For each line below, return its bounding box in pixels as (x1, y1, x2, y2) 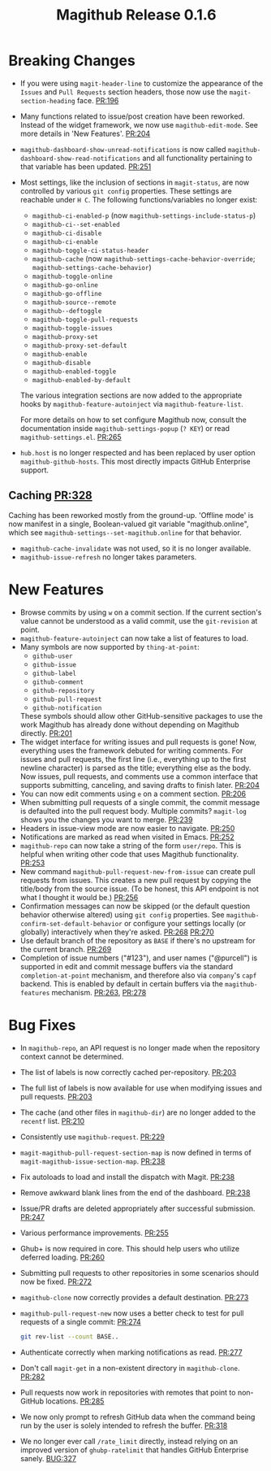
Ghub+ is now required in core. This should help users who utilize (19, 1243, 240, 1253)
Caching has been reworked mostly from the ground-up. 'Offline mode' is (8, 510, 254, 520)
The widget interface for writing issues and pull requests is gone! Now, (19, 737, 257, 746)
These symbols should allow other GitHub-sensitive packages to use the (19, 711, 264, 720)
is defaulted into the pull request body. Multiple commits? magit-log (19, 806, 247, 816)
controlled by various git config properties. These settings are (19, 185, 233, 196)
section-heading (19, 97, 75, 105)
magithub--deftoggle (32, 307, 102, 315)
